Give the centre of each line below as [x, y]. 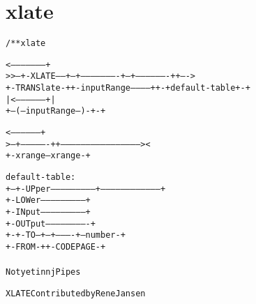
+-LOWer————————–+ [48, 200]
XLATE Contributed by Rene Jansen [76, 293]
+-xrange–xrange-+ [48, 156]
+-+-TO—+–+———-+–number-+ [66, 235]
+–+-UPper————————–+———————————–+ [86, 189]
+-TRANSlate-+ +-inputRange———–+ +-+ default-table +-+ [128, 88]
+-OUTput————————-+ [51, 223]
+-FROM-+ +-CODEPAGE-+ [56, 246]
